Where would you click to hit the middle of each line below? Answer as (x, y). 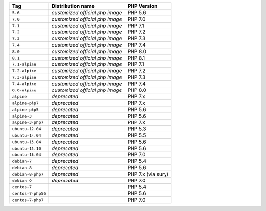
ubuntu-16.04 (27, 155)
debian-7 (22, 161)
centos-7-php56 (29, 194)
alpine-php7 (25, 103)
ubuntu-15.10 (27, 148)
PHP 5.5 (137, 135)
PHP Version (142, 6)
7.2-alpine (24, 71)
